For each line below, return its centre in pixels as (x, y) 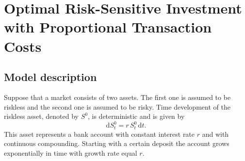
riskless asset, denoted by (41, 116)
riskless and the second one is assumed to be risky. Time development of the (117, 106)
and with (215, 134)
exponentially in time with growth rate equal (71, 153)
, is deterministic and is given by (136, 116)
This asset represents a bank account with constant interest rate (99, 134)
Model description (50, 77)
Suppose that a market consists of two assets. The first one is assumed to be (117, 97)
